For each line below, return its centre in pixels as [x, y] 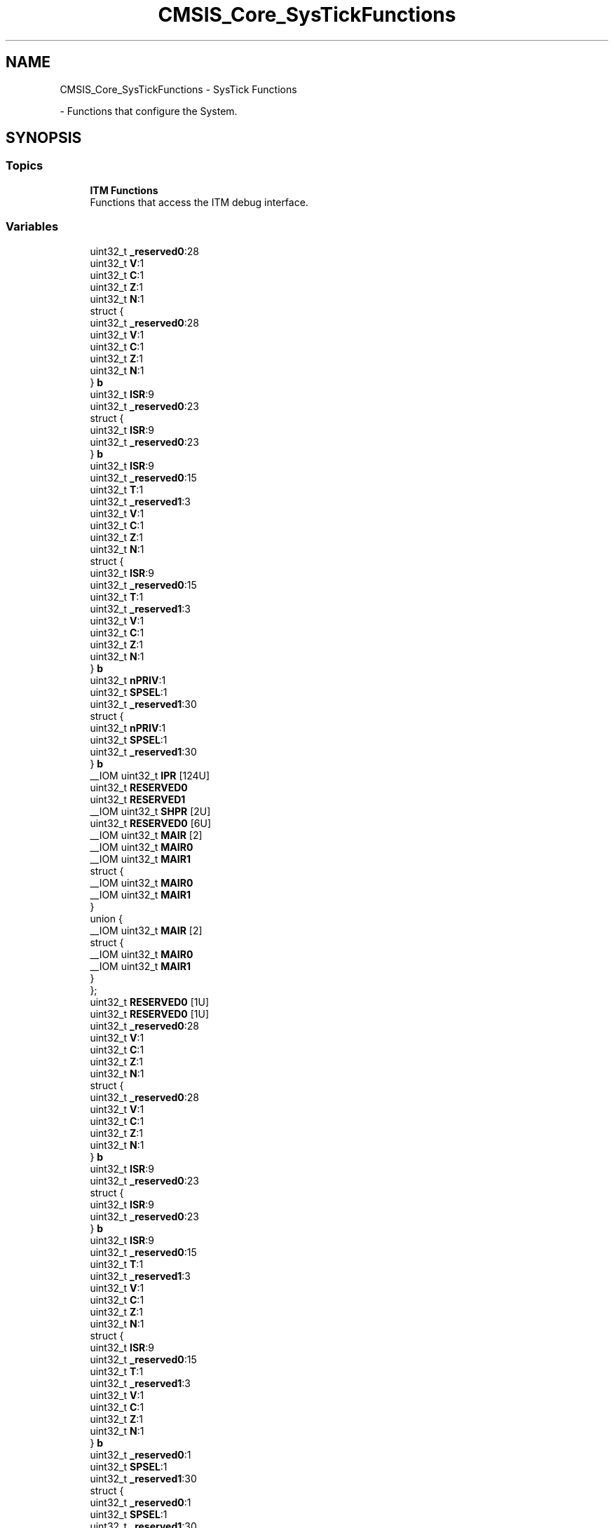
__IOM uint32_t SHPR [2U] [150, 811]
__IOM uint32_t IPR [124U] [150, 775]
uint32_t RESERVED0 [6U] [151, 823]
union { [106, 918]
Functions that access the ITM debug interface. [199, 202]
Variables [32, 227]
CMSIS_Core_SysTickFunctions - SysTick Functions [178, 89]
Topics [25, 166]
